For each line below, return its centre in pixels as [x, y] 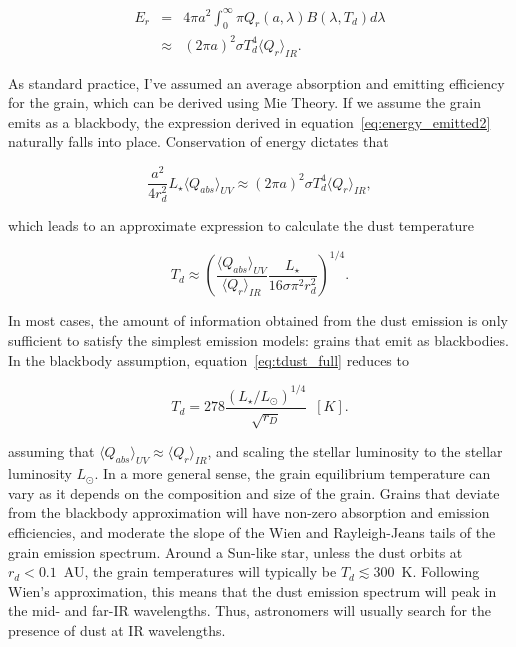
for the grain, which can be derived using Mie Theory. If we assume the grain [244, 102]
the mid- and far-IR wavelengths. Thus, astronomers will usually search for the [250, 610]
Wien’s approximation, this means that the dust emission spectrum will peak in [252, 590]
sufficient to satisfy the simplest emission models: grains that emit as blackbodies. [258, 339]
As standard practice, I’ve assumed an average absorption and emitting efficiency [256, 82]
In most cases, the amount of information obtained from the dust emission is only [258, 320]
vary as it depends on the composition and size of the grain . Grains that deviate [254, 492]
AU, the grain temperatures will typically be [200, 571]
